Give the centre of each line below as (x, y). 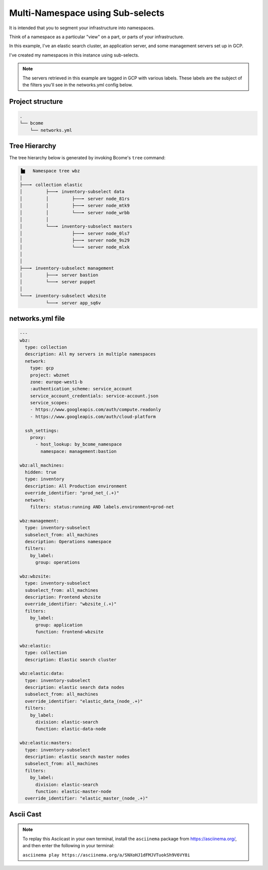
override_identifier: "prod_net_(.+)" (72, 493)
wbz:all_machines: (42, 465)
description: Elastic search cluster (71, 659)
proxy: (38, 437)
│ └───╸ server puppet (58, 282)
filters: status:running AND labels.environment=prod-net (102, 507)
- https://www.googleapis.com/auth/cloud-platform (93, 416)
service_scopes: (50, 403)
